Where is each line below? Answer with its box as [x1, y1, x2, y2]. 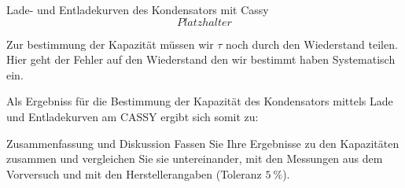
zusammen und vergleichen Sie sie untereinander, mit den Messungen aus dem [6, 150, 383, 167]
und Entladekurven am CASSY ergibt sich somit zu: [6, 108, 259, 124]
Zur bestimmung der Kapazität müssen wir [6, 35, 214, 52]
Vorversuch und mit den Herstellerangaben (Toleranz [6, 165, 262, 182]
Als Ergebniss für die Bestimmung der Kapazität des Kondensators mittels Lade [6, 93, 393, 109]
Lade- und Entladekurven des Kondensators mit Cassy [6, 2, 269, 17]
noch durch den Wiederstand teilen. [226, 35, 398, 52]
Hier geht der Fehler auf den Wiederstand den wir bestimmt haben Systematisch [6, 51, 396, 68]
